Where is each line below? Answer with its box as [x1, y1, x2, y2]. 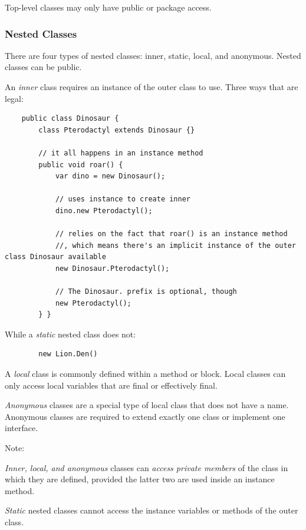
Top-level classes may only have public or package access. [5, 1, 212, 13]
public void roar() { [38, 160, 123, 169]
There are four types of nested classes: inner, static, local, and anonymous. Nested [5, 49, 301, 61]
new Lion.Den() [38, 350, 98, 359]
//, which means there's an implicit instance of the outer [55, 241, 296, 250]
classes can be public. [5, 61, 82, 73]
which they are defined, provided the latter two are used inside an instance [5, 473, 275, 485]
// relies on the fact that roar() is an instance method [55, 230, 288, 238]
